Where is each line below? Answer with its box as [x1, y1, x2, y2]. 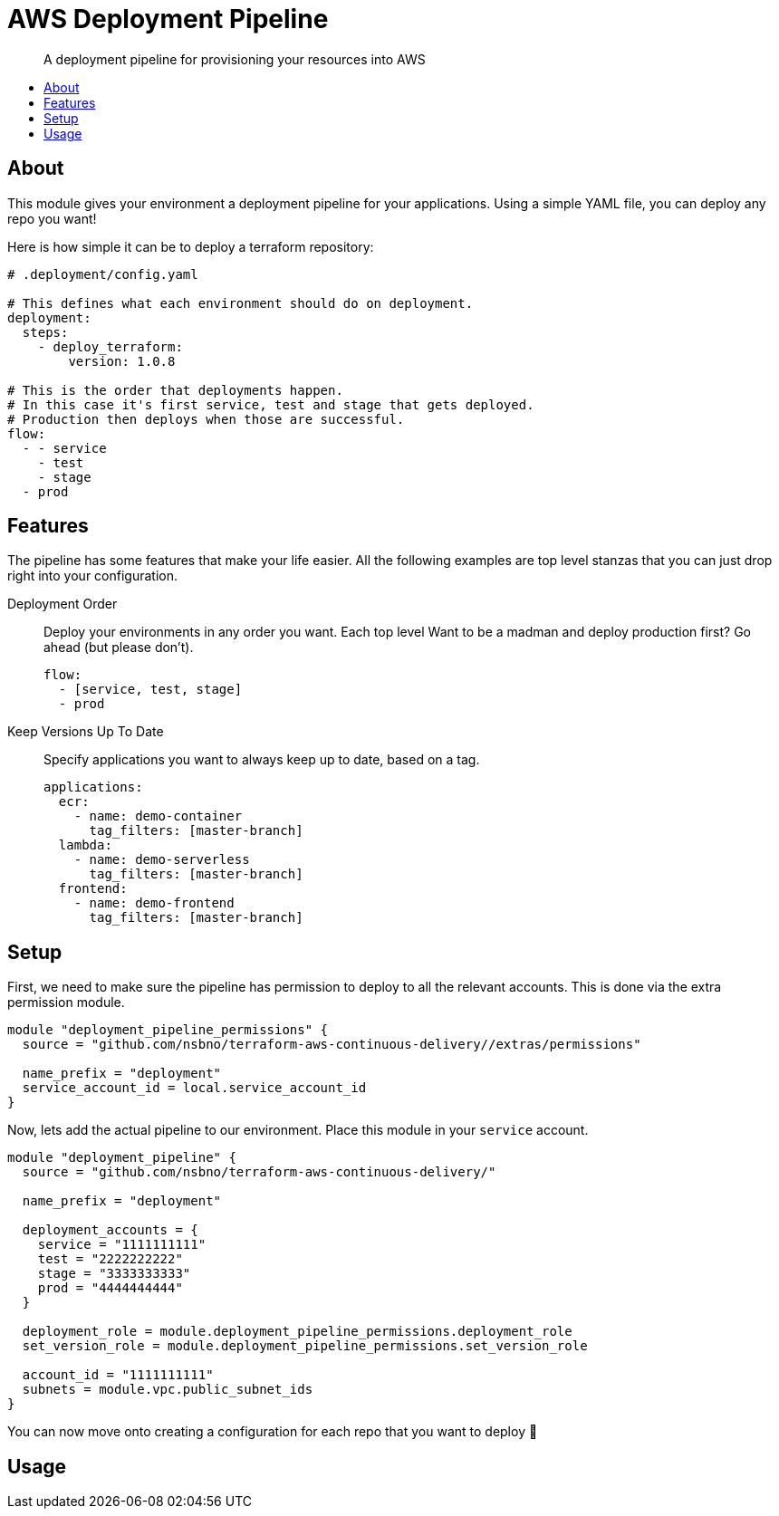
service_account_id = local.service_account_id [22, 1080, 367, 1096]
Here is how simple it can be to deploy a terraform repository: [7, 238, 374, 254]
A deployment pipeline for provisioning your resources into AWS [43, 51, 426, 67]
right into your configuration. [7, 568, 178, 584]
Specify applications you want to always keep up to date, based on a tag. [43, 752, 480, 768]
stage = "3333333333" [37, 1266, 191, 1281]
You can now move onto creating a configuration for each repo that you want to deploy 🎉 [7, 1424, 538, 1440]
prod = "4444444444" [37, 1281, 183, 1296]
